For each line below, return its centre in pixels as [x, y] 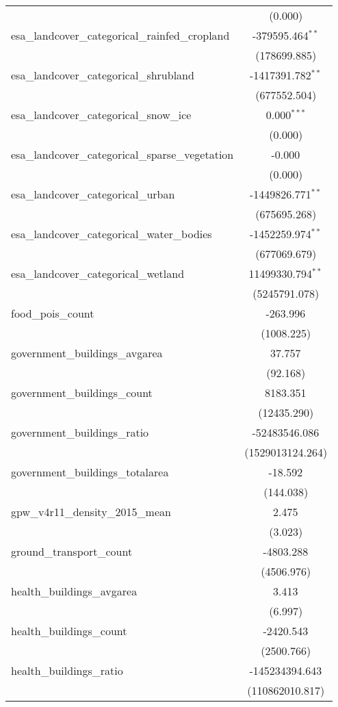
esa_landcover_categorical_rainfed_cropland [120, 35]
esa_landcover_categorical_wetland [98, 273]
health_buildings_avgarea [74, 591]
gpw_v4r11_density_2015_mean [91, 512]
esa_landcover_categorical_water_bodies [112, 234]
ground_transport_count [72, 551]
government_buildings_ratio [80, 432]
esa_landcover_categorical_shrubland [103, 75]
